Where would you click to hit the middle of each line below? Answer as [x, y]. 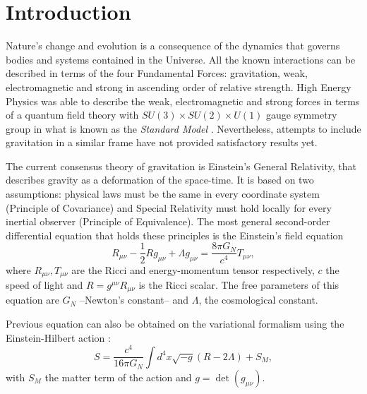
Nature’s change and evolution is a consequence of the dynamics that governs [173, 46]
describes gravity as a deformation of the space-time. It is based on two [160, 180]
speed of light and [44, 284]
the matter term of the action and [118, 377]
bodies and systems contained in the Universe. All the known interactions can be [181, 59]
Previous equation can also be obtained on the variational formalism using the [175, 323]
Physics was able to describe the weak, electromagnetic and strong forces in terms [183, 101]
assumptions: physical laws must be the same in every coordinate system [163, 194]
